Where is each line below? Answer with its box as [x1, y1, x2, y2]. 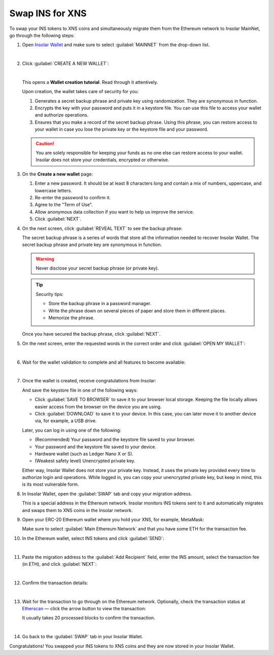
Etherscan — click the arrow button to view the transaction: [22, 605, 147, 611]
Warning [36, 256, 54, 262]
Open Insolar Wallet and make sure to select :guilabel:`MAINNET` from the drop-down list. [22, 42, 210, 48]
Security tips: [36, 291, 63, 297]
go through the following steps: [9, 32, 75, 38]
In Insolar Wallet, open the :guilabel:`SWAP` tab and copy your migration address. [22, 491, 192, 497]
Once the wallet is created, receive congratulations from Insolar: [22, 378, 156, 384]
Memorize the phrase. [48, 315, 95, 321]
